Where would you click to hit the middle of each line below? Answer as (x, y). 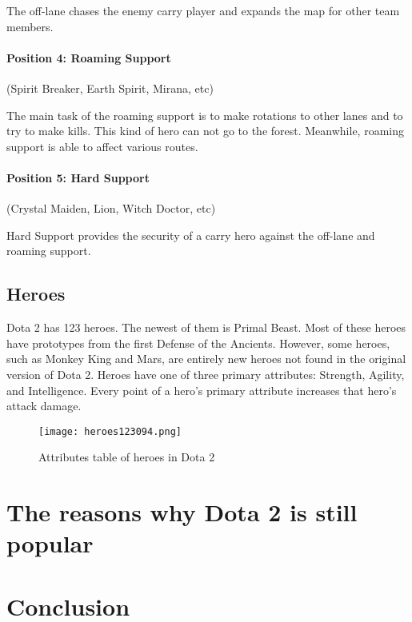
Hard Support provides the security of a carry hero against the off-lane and (191, 235)
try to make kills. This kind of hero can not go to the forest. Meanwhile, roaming (205, 131)
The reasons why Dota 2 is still (182, 512)
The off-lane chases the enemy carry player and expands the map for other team (203, 10)
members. (30, 26)
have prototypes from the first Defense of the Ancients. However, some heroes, (198, 343)
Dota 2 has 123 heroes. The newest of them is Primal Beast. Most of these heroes (206, 327)
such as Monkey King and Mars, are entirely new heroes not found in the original (206, 359)
